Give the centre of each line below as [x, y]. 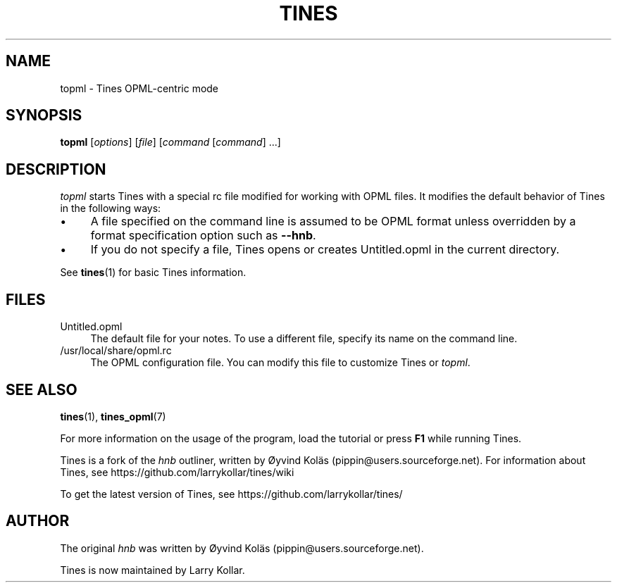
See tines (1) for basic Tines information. [153, 273]
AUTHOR [38, 521]
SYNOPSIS [44, 115]
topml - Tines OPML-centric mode [139, 88]
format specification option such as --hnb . [203, 236]
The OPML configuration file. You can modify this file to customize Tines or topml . [280, 363]
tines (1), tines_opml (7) [113, 416]
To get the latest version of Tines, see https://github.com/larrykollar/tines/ [231, 494]
